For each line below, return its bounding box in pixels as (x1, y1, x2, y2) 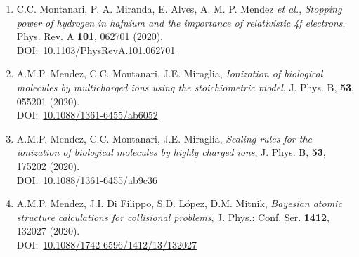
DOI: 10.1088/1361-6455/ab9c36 (16, 172, 157, 187)
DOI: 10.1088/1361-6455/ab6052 (16, 107, 158, 122)
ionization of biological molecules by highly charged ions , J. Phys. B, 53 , (16, 145, 326, 159)
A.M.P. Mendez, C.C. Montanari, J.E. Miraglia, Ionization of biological (16, 66, 323, 81)
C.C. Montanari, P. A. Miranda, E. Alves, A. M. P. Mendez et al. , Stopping (16, 1, 342, 15)
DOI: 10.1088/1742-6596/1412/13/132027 (16, 237, 197, 251)
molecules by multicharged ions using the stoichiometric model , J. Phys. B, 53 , (16, 79, 354, 94)
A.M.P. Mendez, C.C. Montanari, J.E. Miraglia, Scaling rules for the (16, 131, 313, 145)
